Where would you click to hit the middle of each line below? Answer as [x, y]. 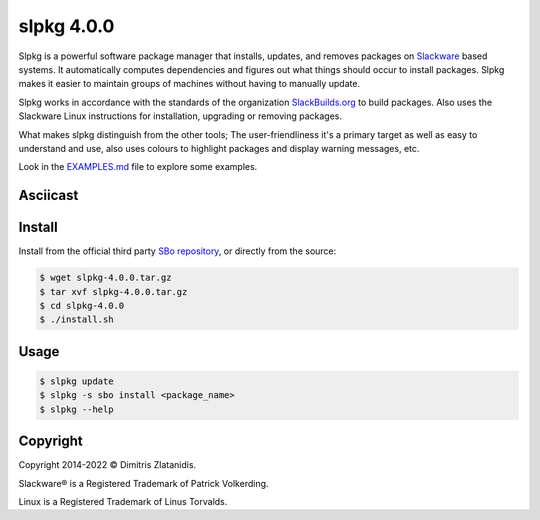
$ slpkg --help [76, 409]
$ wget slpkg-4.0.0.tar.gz [105, 278]
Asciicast [48, 195]
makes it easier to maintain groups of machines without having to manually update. [189, 84]
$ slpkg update [76, 381]
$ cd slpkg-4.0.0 [82, 305]
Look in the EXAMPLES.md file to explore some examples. [138, 167]
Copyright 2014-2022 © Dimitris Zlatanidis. [107, 465]
